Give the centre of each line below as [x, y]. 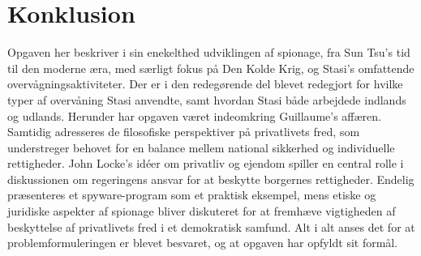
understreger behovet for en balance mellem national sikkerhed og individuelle [201, 147]
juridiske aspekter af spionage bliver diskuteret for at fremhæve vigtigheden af [202, 211]
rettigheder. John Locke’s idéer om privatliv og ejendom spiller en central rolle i [206, 163]
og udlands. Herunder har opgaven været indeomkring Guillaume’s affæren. [194, 115]
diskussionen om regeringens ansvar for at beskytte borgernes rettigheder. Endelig [211, 179]
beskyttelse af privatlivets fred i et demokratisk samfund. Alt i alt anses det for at [211, 226]
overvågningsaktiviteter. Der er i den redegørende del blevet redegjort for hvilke [205, 84]
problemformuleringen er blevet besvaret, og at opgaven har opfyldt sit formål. [203, 243]
